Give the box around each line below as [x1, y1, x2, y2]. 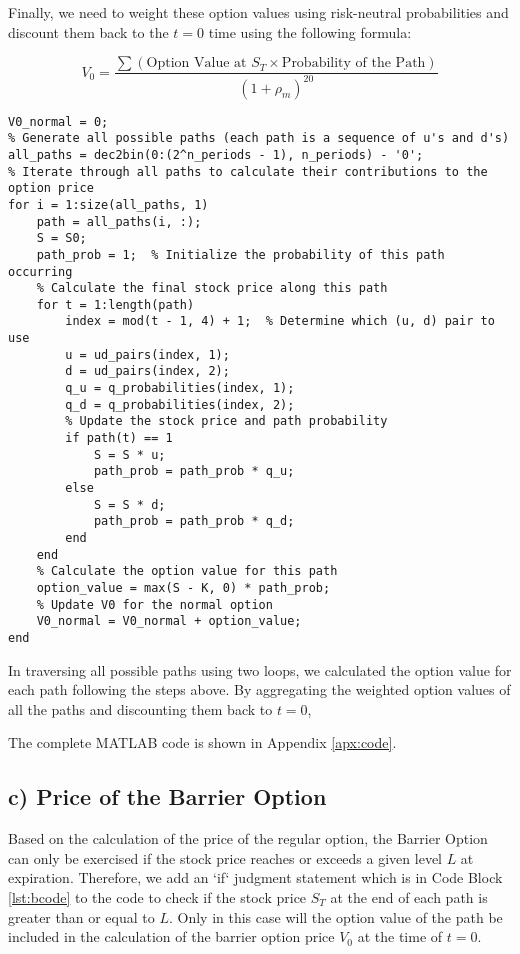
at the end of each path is [330, 886, 488, 907]
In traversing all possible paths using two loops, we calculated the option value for [8, 659, 512, 680]
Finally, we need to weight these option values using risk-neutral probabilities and [8, 2, 509, 22]
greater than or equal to [8, 906, 155, 927]
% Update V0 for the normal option [36, 597, 273, 612]
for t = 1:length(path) [36, 297, 195, 312]
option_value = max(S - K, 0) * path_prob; [36, 580, 331, 595]
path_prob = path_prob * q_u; [93, 464, 295, 479]
